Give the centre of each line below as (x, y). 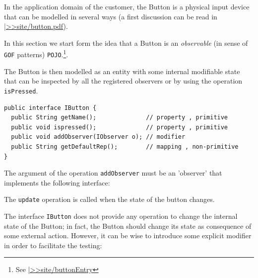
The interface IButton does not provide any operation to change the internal (121, 216)
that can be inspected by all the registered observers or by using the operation (123, 81)
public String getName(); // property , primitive (120, 118)
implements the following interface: (57, 182)
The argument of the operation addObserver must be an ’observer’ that (113, 173)
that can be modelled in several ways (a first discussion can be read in (111, 16)
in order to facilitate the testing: (53, 245)
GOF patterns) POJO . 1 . (36, 54)
